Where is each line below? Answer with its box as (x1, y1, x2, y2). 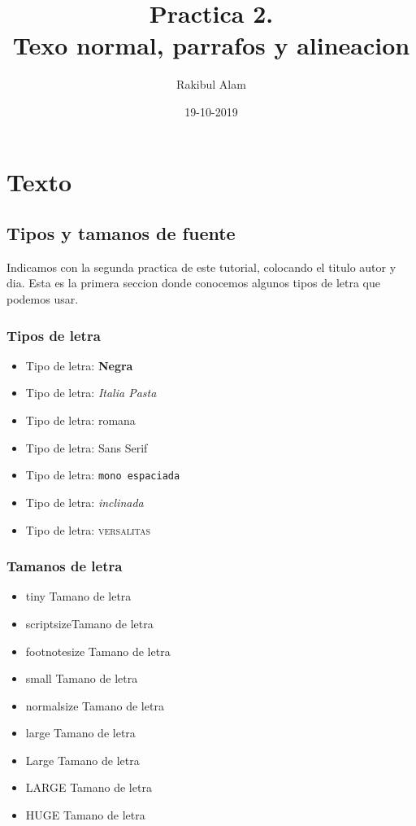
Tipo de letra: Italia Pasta (25, 384, 157, 401)
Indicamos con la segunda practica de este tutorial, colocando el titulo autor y (6, 258, 396, 275)
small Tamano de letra (25, 670, 138, 687)
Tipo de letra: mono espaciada (25, 466, 180, 483)
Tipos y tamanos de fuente (6, 221, 236, 246)
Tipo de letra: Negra (25, 356, 133, 374)
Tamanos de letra (6, 556, 123, 576)
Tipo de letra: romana (25, 412, 136, 429)
